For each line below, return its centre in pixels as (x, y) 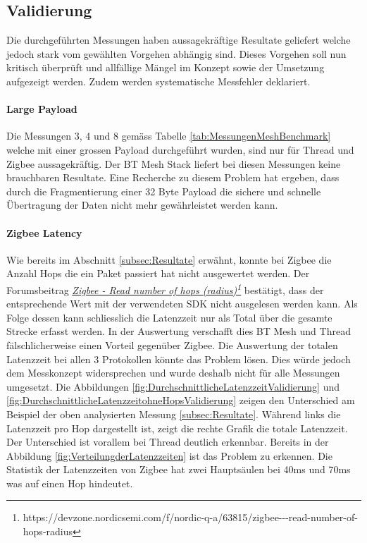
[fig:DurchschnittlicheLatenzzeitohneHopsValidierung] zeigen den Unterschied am (181, 400)
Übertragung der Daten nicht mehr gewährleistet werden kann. (142, 205)
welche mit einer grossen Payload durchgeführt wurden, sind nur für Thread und (180, 149)
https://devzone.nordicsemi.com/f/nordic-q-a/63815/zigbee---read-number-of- (190, 517)
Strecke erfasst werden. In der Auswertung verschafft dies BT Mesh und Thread (179, 331)
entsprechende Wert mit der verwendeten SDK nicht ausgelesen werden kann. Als (182, 304)
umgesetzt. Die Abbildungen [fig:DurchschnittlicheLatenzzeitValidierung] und (173, 386)
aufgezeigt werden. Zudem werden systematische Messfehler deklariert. (158, 81)
